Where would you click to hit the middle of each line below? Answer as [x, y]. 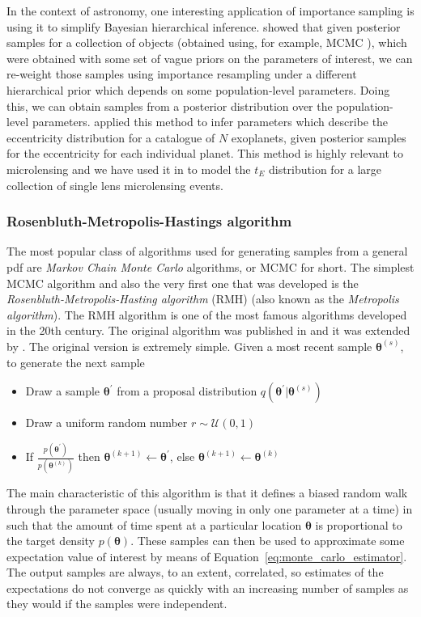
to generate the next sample [76, 362]
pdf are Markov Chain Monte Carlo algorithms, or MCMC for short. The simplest [210, 266]
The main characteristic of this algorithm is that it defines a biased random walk [207, 493]
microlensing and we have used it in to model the [129, 169]
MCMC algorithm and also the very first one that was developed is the [183, 283]
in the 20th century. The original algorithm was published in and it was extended [208, 330]
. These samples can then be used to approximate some [268, 541]
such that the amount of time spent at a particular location [154, 524]
